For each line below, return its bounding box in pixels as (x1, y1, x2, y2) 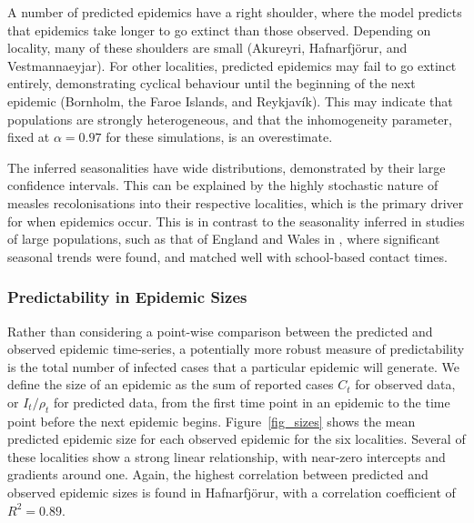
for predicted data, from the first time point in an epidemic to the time (53, 392, 450, 411)
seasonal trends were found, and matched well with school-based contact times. (7, 246, 448, 266)
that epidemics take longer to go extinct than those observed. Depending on (7, 20, 431, 39)
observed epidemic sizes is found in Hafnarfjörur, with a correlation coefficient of (7, 483, 456, 502)
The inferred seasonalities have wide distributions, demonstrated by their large (7, 157, 446, 176)
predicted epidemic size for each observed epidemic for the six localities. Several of (7, 429, 466, 448)
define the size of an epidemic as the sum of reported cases (7, 375, 334, 394)
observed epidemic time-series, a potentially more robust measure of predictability (7, 339, 465, 358)
